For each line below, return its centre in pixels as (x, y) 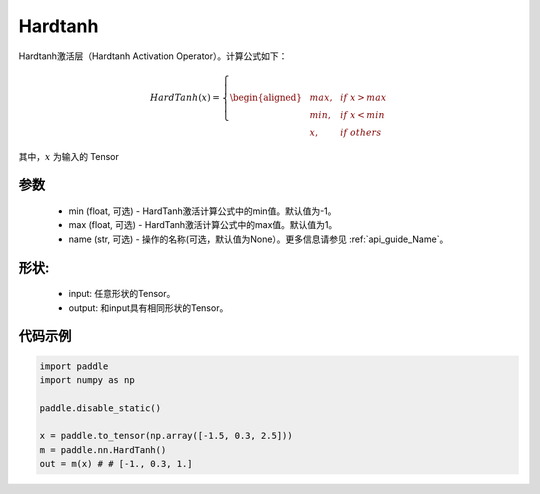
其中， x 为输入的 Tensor (69, 156)
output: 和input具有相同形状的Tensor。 (148, 307)
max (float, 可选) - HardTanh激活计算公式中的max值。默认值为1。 (203, 225)
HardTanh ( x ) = (185, 97)
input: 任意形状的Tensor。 (122, 294)
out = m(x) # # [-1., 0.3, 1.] (116, 464)
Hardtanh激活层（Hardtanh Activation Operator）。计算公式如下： (153, 56)
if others (361, 132)
